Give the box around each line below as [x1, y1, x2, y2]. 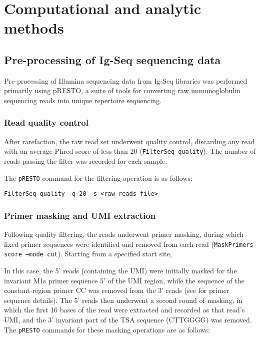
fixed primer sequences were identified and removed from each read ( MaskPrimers [4, 238, 253, 249]
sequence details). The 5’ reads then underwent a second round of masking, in [4, 294, 242, 305]
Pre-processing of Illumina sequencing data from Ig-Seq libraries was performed [4, 75, 247, 86]
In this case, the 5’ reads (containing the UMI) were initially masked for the [4, 265, 237, 276]
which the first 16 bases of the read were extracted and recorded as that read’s [4, 304, 245, 315]
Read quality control [4, 116, 88, 129]
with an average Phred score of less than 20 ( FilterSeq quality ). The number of [4, 146, 256, 156]
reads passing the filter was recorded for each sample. [4, 156, 167, 166]
